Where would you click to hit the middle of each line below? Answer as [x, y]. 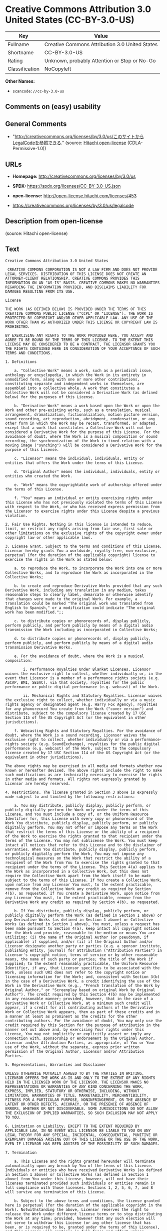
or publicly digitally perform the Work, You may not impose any [74, 854]
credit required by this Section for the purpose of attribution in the [82, 1025]
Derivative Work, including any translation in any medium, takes [76, 590]
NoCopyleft [58, 69]
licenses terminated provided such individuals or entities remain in [80, 1183]
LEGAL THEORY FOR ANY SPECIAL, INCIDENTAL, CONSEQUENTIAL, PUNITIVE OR [81, 1135]
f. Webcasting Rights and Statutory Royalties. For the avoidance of [88, 731]
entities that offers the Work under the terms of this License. [74, 463]
